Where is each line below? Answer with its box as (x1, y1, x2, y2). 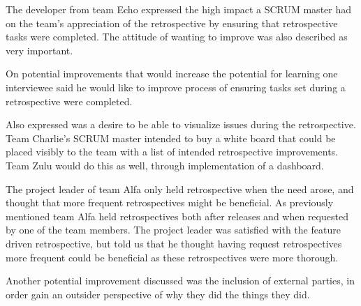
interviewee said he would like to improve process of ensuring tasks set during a (6, 79, 346, 94)
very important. (6, 43, 73, 57)
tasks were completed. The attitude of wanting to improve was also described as (6, 29, 348, 44)
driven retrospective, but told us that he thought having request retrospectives (6, 236, 342, 250)
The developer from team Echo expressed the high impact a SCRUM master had (6, 2, 352, 16)
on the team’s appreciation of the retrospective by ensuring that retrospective (6, 15, 338, 30)
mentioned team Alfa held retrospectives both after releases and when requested (6, 208, 348, 223)
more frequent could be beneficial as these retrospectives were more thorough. (6, 250, 339, 264)
